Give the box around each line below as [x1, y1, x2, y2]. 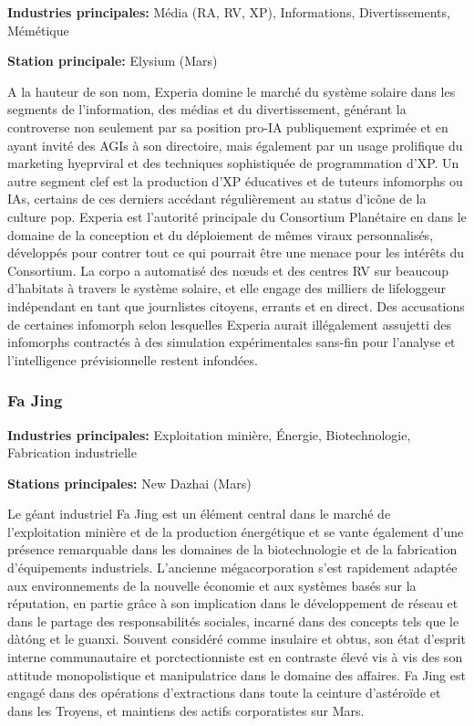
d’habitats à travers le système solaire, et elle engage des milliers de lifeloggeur [7, 279, 446, 298]
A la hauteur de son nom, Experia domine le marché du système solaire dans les [7, 81, 456, 100]
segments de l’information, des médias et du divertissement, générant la [7, 100, 407, 119]
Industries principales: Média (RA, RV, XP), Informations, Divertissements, [7, 3, 450, 21]
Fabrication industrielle [7, 443, 137, 462]
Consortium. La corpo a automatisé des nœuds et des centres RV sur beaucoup [7, 260, 449, 279]
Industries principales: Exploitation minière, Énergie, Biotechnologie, [7, 425, 411, 444]
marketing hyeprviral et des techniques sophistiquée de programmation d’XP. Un [7, 153, 459, 173]
